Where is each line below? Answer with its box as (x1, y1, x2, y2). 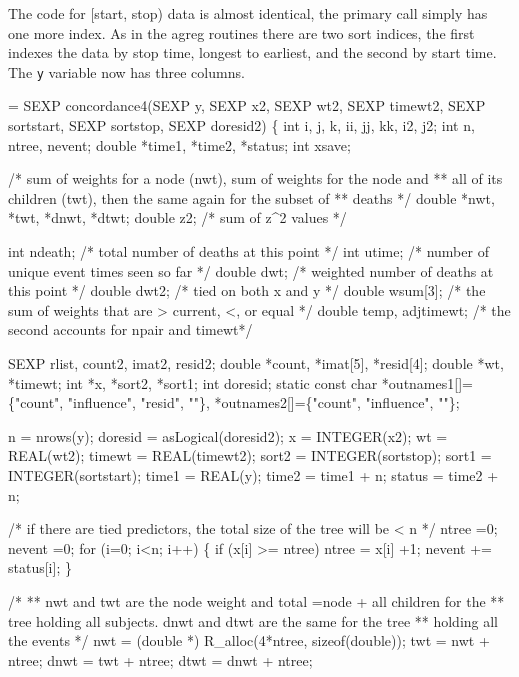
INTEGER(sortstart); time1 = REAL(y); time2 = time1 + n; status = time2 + (8, 464, 499, 485)
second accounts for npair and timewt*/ (8, 319, 253, 340)
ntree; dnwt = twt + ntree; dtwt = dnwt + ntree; (8, 649, 313, 670)
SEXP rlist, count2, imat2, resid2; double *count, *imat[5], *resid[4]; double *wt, (8, 352, 504, 373)
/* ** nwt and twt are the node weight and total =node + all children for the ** (8, 590, 505, 611)
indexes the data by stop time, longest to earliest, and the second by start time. (8, 42, 497, 63)
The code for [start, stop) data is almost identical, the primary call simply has (8, 3, 488, 23)
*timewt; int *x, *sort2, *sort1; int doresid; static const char (8, 372, 378, 393)
